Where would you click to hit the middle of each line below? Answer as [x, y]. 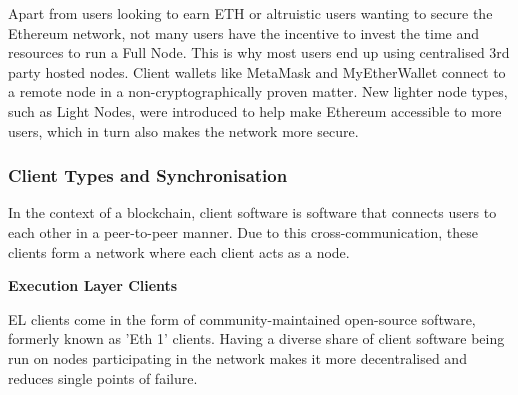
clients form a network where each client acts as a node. [179, 251]
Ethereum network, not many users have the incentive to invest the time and [244, 32]
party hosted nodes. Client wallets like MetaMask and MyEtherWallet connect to [257, 71]
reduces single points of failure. [103, 377]
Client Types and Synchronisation [148, 175]
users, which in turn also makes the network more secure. [183, 130]
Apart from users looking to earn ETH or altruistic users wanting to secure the [250, 13]
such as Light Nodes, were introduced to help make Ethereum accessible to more [255, 110]
